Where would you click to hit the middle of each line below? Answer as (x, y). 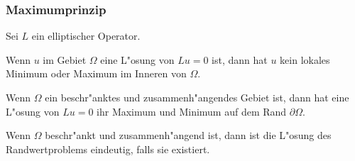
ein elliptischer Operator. (86, 36)
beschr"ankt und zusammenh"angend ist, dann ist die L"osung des (188, 135)
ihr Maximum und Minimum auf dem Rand (192, 111)
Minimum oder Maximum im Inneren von (96, 73)
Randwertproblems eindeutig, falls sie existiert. (108, 149)
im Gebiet (65, 59)
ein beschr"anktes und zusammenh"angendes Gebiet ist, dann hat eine (197, 97)
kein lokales (305, 59)
